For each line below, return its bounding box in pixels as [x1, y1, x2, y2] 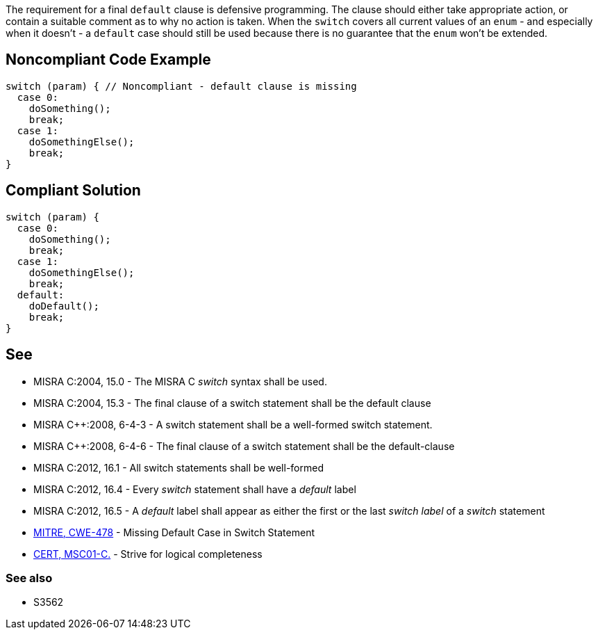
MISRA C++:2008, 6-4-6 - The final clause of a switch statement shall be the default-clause [33, 440, 455, 452]
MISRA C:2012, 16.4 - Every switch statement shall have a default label [33, 483, 356, 495]
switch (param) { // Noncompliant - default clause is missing [6, 80, 357, 92]
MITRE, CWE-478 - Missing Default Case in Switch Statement [33, 526, 315, 538]
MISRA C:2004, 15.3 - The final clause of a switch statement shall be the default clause [33, 396, 431, 409]
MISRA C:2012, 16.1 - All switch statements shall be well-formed [33, 461, 324, 474]
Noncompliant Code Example [6, 51, 211, 69]
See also [6, 570, 53, 585]
